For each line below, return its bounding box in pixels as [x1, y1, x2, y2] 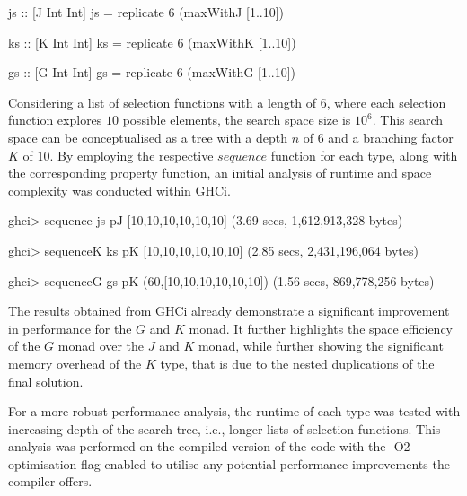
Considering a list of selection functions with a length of [8, 92, 316, 111]
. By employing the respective [49, 145, 214, 164]
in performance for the [8, 318, 132, 337]
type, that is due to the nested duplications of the [160, 353, 435, 372]
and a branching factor [328, 127, 454, 146]
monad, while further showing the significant [198, 336, 444, 355]
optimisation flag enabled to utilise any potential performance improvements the [8, 454, 450, 473]
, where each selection [326, 92, 446, 111]
